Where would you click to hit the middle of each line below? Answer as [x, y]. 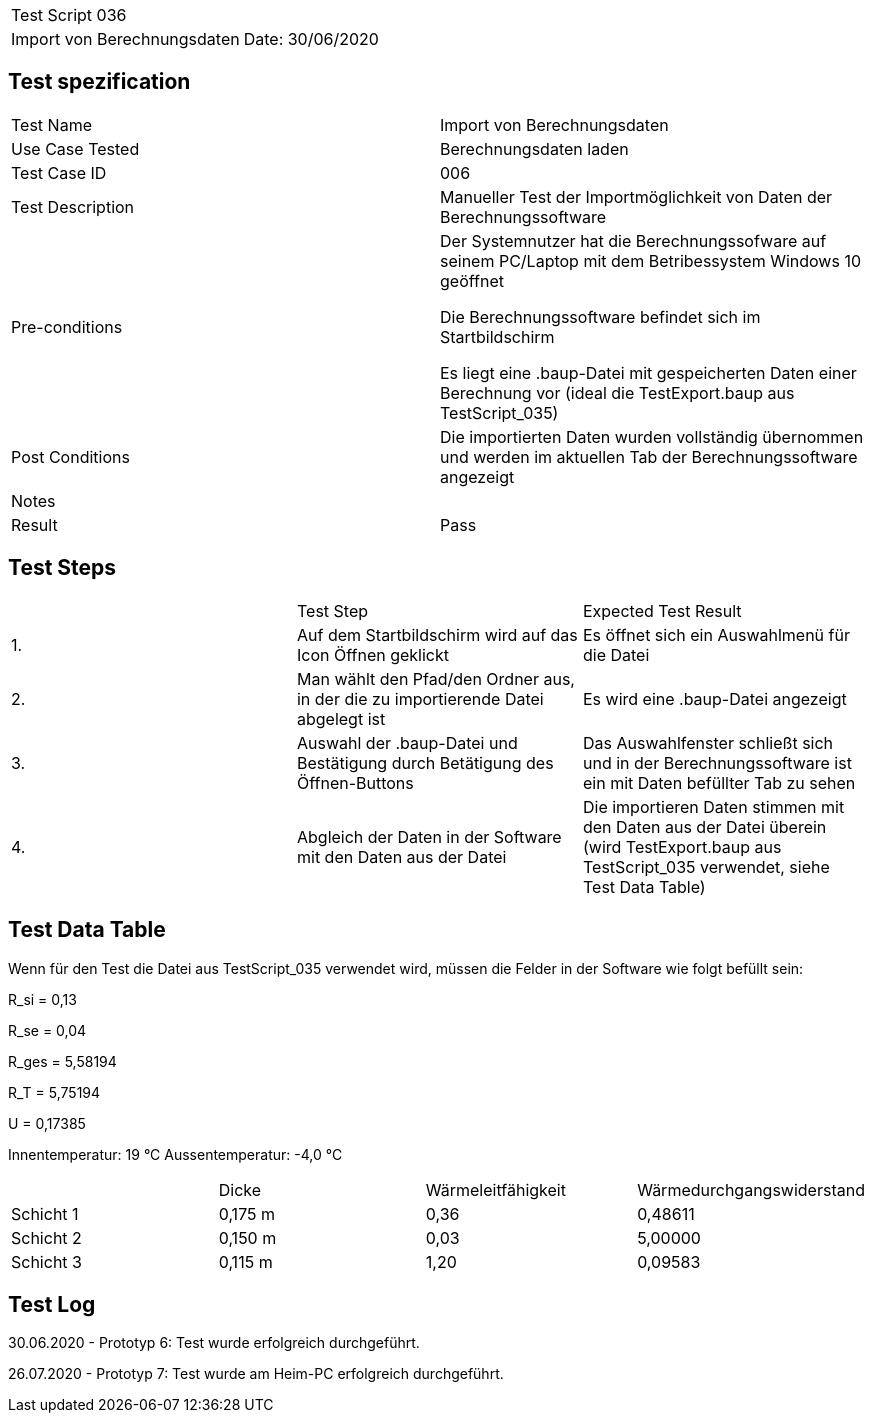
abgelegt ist [341, 718]
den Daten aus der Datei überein [704, 826]
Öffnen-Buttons [355, 782]
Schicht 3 [46, 1261]
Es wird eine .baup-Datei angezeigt [714, 698]
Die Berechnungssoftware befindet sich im [600, 316]
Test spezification [99, 82]
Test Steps [62, 568]
